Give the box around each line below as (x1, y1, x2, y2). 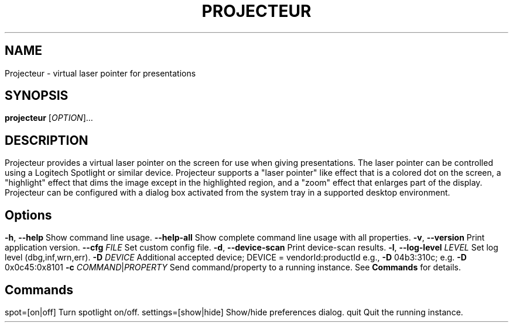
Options (5, 207, 52, 222)
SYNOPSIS (5, 88, 69, 103)
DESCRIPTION (5, 133, 88, 148)
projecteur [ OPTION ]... (5, 113, 93, 123)
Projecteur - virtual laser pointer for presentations (5, 68, 196, 78)
